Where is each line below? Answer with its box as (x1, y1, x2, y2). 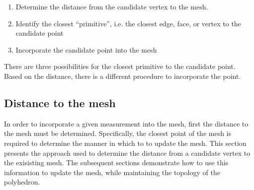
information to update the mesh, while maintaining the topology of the (4, 167, 220, 177)
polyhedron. (4, 177, 40, 187)
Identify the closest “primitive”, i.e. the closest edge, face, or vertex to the (15, 18, 241, 28)
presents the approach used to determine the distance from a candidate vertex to (4, 147, 251, 158)
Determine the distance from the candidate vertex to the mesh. (15, 1, 208, 11)
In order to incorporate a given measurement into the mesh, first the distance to (4, 118, 249, 128)
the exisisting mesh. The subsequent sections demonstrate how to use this (4, 157, 229, 168)
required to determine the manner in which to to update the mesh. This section (4, 137, 247, 148)
